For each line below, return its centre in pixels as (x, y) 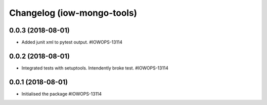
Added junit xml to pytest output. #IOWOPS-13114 (72, 42)
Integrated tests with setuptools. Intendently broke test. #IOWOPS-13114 (95, 68)
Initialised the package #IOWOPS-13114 (62, 94)
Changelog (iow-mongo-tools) (73, 13)
